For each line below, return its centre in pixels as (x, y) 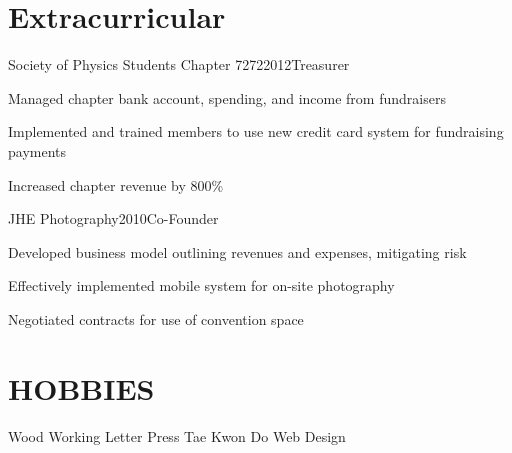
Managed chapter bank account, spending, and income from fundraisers (227, 97)
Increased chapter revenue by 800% (116, 184)
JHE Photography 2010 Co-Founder (113, 218)
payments (37, 150)
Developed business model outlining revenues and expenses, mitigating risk (237, 251)
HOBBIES (81, 387)
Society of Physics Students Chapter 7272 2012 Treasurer (179, 64)
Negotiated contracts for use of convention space (156, 318)
